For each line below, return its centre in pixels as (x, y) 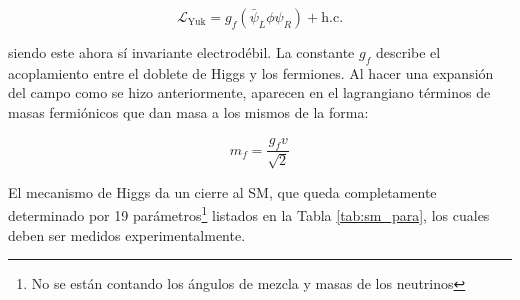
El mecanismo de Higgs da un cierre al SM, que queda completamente (222, 191)
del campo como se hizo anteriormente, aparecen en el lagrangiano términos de (249, 92)
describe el (408, 52)
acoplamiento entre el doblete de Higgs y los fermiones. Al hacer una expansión (251, 72)
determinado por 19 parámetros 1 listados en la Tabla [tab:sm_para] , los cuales (249, 214)
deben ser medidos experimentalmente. (127, 234)
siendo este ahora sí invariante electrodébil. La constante (181, 52)
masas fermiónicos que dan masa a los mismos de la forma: (188, 111)
